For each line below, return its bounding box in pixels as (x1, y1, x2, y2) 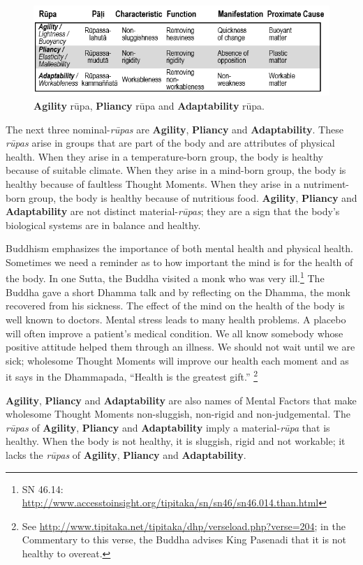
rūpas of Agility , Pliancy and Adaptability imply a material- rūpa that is (6, 420, 330, 434)
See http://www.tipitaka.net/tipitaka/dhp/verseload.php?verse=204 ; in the (22, 518, 346, 533)
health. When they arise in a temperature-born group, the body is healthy (6, 149, 324, 163)
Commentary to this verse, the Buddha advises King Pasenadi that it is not (22, 532, 346, 547)
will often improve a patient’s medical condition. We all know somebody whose (6, 325, 343, 340)
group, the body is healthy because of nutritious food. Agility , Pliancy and (29, 190, 357, 205)
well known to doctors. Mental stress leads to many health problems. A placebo (6, 311, 346, 326)
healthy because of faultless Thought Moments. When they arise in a (6, 176, 300, 191)
